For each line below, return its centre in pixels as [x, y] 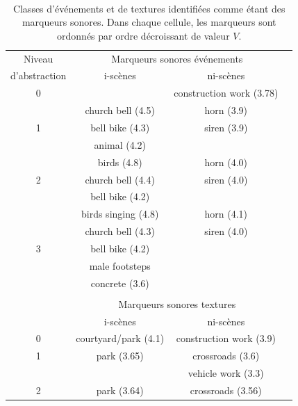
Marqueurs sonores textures [177, 303]
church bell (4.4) [120, 179]
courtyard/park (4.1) [120, 338]
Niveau [38, 58]
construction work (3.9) [226, 338]
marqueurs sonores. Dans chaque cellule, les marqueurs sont [149, 22]
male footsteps [120, 265]
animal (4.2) [120, 144]
